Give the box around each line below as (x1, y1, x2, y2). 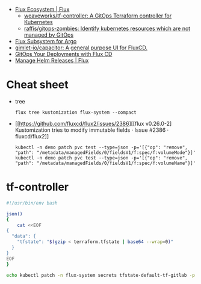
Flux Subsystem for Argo (14, 38, 77, 45)
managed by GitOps (23, 31, 74, 39)
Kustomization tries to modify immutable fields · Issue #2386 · (14, 126, 169, 134)
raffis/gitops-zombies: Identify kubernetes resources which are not (23, 25, 191, 32)
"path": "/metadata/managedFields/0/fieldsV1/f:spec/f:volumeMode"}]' (14, 149, 196, 156)
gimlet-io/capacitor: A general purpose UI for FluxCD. (14, 44, 148, 51)
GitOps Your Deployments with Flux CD (14, 51, 113, 57)
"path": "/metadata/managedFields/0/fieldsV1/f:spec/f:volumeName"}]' (14, 160, 196, 166)
